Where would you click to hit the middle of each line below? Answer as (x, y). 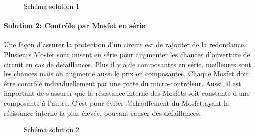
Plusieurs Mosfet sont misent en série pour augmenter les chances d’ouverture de (127, 54)
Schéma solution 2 (52, 129)
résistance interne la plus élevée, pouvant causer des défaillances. (103, 112)
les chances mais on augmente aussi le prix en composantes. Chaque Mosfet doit (126, 74)
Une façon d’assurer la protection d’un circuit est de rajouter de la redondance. (125, 44)
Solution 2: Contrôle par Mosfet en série (75, 26)
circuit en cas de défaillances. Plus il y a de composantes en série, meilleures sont (127, 64)
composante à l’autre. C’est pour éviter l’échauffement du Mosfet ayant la (117, 102)
